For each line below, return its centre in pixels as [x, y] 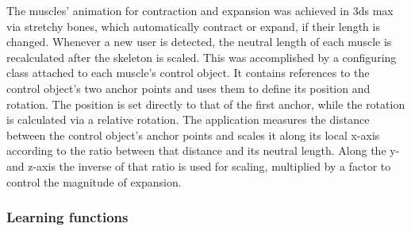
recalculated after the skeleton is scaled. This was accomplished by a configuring [202, 57]
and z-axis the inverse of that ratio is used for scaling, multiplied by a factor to [199, 166]
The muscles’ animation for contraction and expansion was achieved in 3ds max [200, 10]
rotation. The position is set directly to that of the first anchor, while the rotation [206, 104]
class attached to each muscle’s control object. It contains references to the [188, 73]
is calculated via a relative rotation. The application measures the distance [188, 119]
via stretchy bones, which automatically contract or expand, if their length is [193, 26]
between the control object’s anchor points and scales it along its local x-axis [193, 135]
